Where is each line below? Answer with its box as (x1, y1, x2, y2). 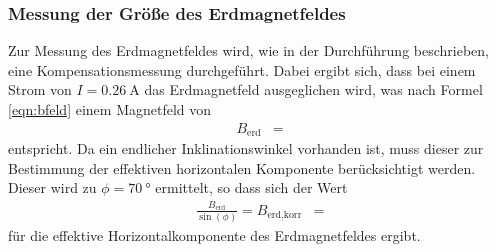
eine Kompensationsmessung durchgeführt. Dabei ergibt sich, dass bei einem (8, 59, 476, 80)
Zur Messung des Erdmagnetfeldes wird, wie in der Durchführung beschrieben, (8, 40, 489, 61)
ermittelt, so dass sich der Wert (155, 177, 348, 198)
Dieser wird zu (8, 177, 97, 198)
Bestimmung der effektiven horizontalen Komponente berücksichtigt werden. (8, 157, 476, 178)
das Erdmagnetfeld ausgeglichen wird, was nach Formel (144, 79, 483, 100)
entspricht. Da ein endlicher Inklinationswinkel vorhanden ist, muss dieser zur (8, 138, 484, 159)
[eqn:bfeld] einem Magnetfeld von (8, 99, 212, 119)
